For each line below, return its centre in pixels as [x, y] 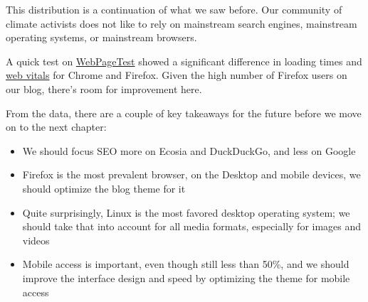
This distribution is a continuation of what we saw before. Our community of [174, 9]
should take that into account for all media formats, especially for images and [192, 226]
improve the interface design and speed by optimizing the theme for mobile [186, 277]
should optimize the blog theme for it [104, 188]
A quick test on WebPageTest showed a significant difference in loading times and [184, 61]
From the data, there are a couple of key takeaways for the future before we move [184, 113]
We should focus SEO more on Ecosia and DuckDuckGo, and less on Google [189, 150]
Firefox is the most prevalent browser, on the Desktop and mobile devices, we [191, 174]
